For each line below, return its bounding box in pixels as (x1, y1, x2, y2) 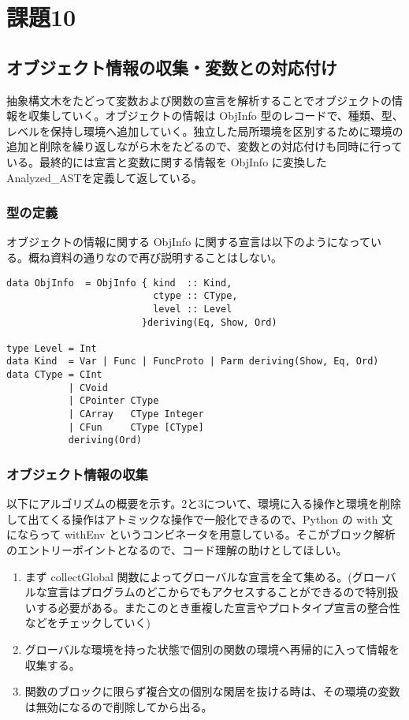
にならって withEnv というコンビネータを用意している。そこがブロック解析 (6, 526, 396, 543)
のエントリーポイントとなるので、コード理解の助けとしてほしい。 (6, 542, 348, 558)
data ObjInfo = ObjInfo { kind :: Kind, (6, 277, 232, 289)
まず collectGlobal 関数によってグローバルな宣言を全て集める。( (24, 568, 352, 584)
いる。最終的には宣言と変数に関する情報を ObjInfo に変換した (6, 153, 327, 170)
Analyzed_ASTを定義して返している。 (6, 169, 203, 185)
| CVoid (68, 382, 108, 394)
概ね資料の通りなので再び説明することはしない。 (28, 248, 282, 265)
